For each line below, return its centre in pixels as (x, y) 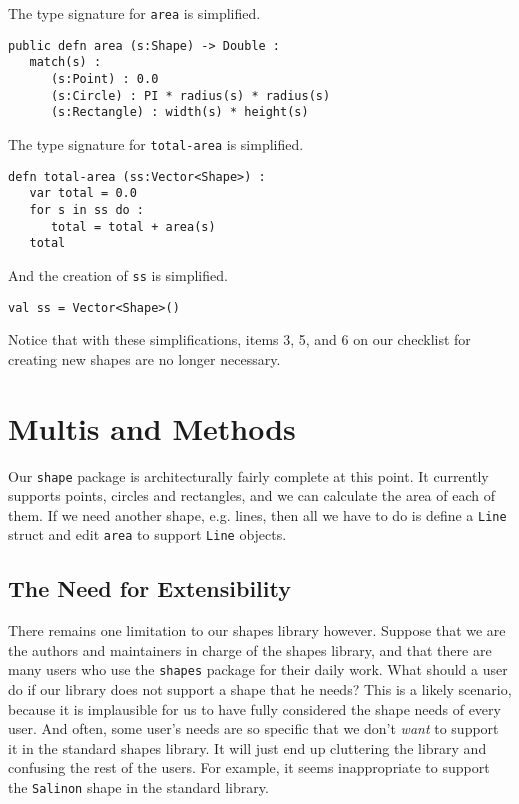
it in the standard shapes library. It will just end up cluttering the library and (247, 747)
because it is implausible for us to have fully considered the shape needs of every (254, 708)
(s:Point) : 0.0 (104, 78)
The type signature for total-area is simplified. (156, 143)
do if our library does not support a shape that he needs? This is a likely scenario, (260, 689)
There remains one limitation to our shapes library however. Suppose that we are (257, 630)
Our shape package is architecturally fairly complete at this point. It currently (248, 475)
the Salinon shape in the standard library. (138, 787)
